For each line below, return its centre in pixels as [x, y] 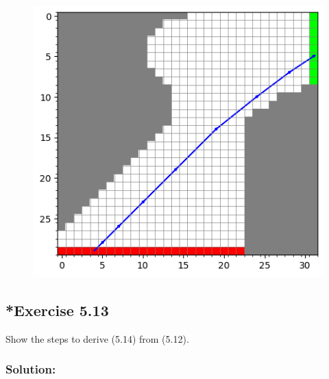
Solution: [31, 369]
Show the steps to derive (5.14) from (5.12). [97, 338]
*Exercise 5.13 [57, 310]
